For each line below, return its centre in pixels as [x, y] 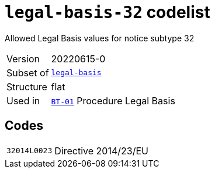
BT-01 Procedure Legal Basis [113, 100]
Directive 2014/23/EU [101, 151]
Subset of [28, 73]
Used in [23, 100]
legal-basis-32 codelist [107, 12]
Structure [27, 86]
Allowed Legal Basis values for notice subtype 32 [100, 38]
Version [23, 59]
